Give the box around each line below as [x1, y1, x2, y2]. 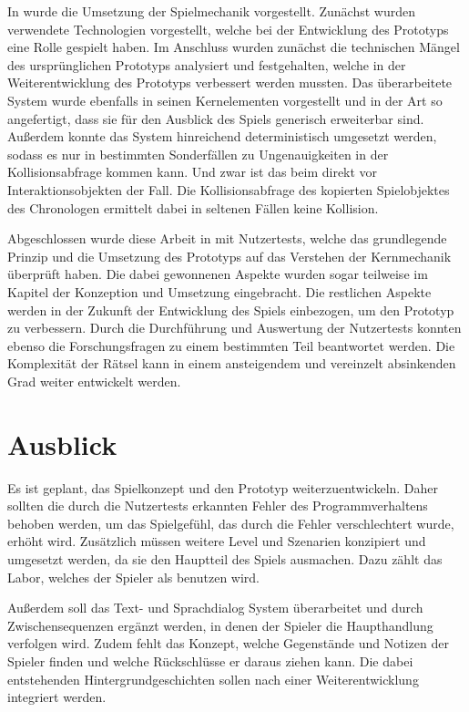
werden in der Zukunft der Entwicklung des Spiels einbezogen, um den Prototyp [7, 300, 454, 319]
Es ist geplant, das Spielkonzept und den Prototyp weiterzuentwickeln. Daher [7, 478, 439, 497]
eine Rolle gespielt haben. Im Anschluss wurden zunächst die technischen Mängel [7, 37, 460, 57]
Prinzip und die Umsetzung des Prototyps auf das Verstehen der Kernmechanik [7, 246, 452, 265]
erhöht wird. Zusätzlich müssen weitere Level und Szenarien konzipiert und [7, 531, 426, 551]
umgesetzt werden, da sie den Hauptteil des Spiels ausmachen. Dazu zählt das [7, 549, 443, 568]
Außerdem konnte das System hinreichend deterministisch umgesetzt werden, [7, 127, 437, 146]
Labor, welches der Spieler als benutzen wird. [7, 567, 260, 586]
